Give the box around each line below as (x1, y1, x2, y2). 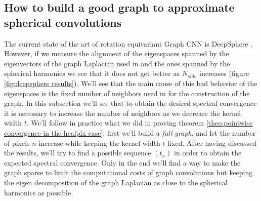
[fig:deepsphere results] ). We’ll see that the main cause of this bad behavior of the (4, 77, 257, 88)
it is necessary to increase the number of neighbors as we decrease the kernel (4, 107, 241, 118)
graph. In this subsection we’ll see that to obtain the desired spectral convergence (4, 98, 257, 108)
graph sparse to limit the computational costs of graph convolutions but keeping (4, 167, 253, 178)
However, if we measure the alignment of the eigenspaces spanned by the (4, 48, 229, 59)
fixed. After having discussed (167, 137, 256, 148)
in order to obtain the (174, 147, 242, 158)
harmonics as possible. (4, 187, 73, 197)
